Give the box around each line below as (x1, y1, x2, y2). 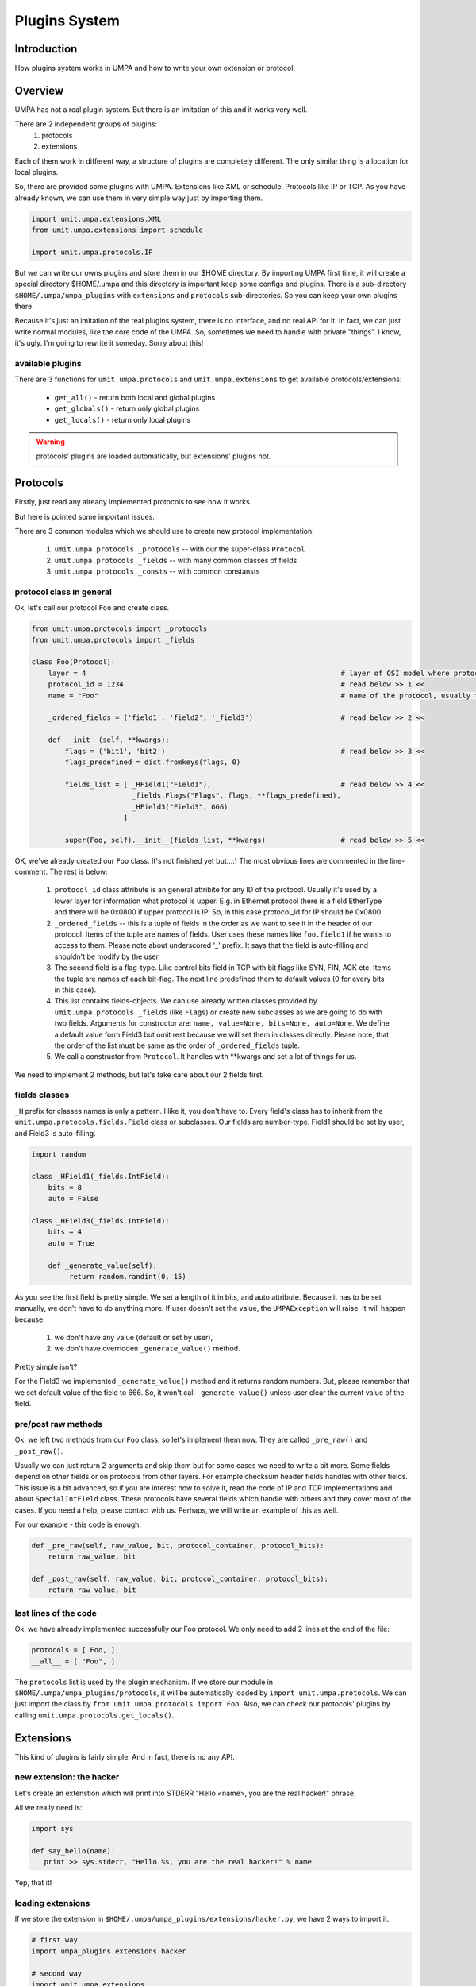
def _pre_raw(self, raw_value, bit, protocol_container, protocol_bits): (31, 1541, 324, 1550)
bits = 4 (48, 1227, 83, 1237)
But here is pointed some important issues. (14, 512, 155, 521)
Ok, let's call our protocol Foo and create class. (14, 603, 170, 612)
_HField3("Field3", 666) (131, 802, 228, 811)
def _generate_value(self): (48, 1261, 158, 1270)
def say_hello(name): (31, 1846, 116, 1855)
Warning (36, 437, 65, 446)
